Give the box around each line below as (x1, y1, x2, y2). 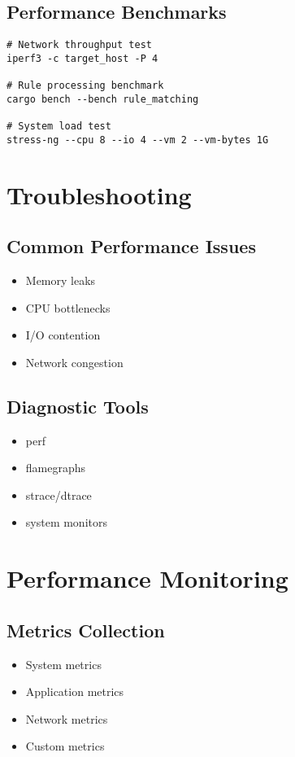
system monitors (25, 514, 107, 531)
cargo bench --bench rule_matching (7, 93, 199, 105)
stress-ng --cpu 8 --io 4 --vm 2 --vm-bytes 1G (7, 133, 269, 146)
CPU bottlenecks (25, 299, 111, 316)
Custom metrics (25, 737, 105, 755)
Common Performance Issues (7, 234, 256, 259)
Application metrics (25, 683, 124, 700)
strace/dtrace (25, 486, 92, 503)
